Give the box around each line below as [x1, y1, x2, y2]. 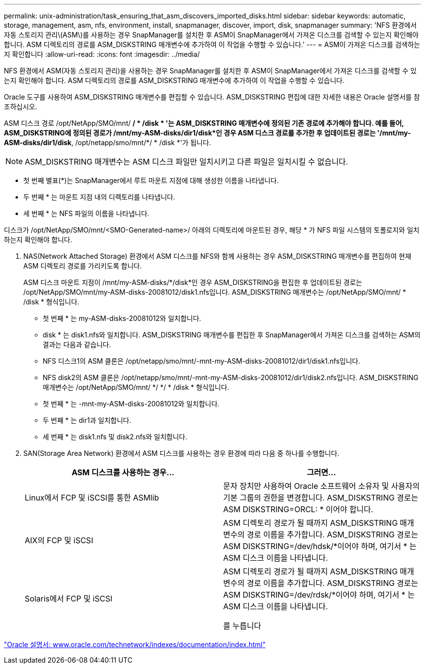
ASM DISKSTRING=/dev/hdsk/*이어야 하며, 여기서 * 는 [223, 541, 417, 551]
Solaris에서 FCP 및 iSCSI [25, 594, 113, 603]
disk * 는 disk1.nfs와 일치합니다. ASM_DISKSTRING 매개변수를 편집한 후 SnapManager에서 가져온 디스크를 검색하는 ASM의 [43, 331, 421, 339]
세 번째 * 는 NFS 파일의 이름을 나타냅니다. [23, 209, 149, 217]
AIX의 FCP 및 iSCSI [25, 535, 93, 545]
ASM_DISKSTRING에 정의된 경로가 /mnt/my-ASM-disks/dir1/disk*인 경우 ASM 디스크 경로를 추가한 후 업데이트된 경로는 [4, 129, 376, 137]
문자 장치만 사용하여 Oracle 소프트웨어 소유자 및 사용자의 [223, 481, 420, 491]
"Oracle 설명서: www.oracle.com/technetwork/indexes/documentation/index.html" [4, 640, 266, 649]
